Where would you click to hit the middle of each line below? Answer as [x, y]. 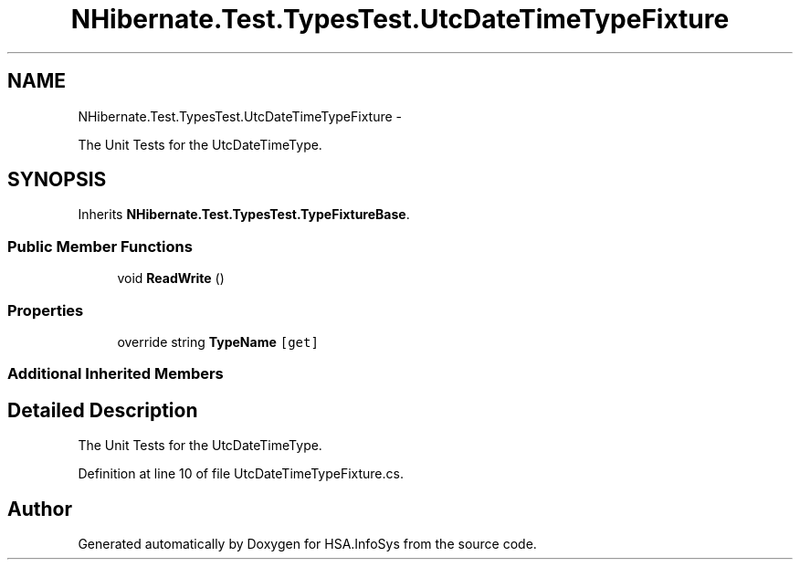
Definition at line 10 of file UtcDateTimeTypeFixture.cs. [241, 474]
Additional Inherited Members [116, 374]
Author [40, 509]
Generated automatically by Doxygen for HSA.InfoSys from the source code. [307, 544]
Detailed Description [103, 410]
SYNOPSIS [57, 180]
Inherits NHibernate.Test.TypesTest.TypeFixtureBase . [244, 215]
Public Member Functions [100, 246]
